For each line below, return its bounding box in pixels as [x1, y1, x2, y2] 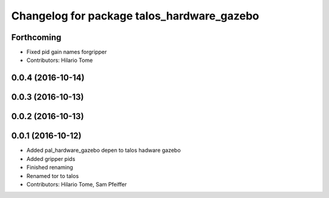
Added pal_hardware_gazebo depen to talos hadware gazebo [26, 146, 181, 154]
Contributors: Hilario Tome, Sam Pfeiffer [26, 180, 127, 188]
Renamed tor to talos [26, 172, 79, 179]
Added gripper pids [26, 155, 76, 162]
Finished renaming [26, 164, 73, 171]
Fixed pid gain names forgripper [26, 49, 107, 56]
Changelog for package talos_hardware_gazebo [11, 9, 260, 22]
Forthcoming [11, 32, 62, 43]
